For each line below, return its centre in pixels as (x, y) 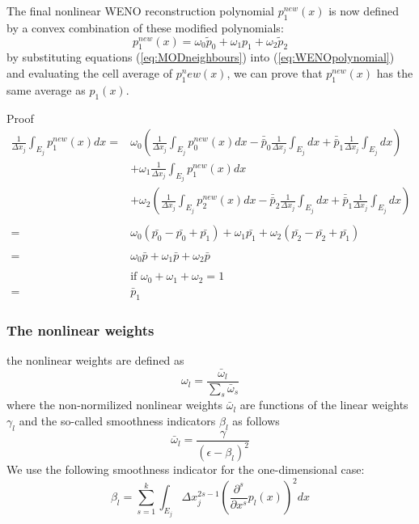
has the (395, 73)
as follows (256, 421)
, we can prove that (275, 73)
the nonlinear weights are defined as (95, 359)
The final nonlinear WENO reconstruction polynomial (141, 11)
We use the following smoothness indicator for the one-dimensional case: (186, 469)
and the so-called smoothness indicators (117, 421)
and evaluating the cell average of (89, 73)
